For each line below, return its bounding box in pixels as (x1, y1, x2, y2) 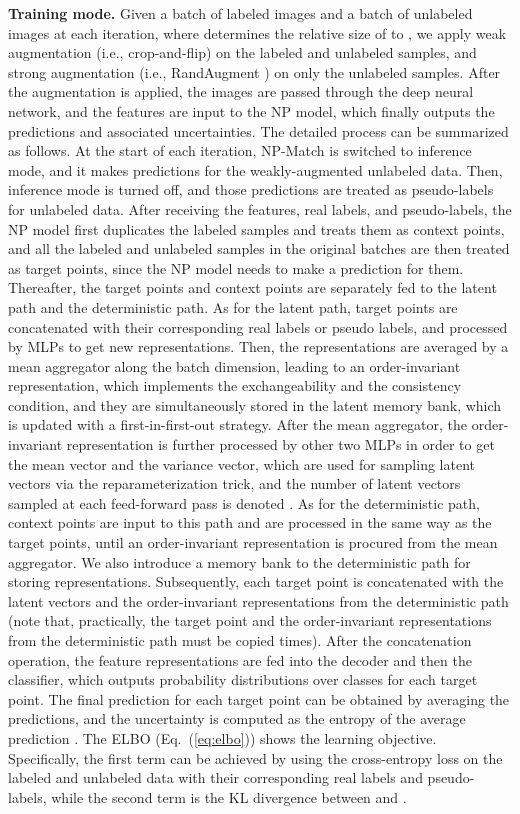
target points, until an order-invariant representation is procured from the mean (8, 532, 498, 553)
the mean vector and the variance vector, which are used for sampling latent (8, 453, 475, 474)
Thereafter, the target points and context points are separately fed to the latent (8, 277, 497, 298)
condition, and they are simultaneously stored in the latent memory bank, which (8, 394, 502, 415)
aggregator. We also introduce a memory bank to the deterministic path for (8, 551, 471, 572)
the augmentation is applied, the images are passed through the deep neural (8, 81, 474, 102)
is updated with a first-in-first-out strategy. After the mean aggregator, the (8, 414, 468, 435)
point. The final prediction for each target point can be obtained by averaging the (8, 688, 510, 709)
